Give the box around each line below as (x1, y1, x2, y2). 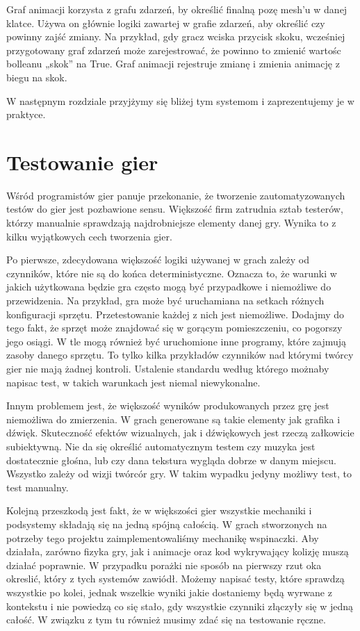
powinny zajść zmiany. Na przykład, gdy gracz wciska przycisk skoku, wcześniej (6, 29, 345, 44)
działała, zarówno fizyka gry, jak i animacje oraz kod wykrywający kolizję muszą (6, 544, 349, 559)
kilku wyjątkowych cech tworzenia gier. (6, 229, 172, 243)
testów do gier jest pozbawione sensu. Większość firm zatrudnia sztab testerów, (6, 202, 343, 216)
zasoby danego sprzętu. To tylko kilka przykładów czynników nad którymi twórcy (6, 347, 354, 362)
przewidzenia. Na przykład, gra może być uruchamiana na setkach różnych (6, 293, 325, 308)
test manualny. (6, 480, 69, 494)
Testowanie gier (6, 147, 158, 176)
